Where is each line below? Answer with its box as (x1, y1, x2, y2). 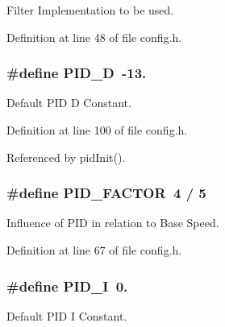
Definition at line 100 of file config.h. (6, 122, 188, 138)
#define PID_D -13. (6, 63, 147, 83)
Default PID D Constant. (6, 94, 131, 111)
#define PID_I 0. (6, 275, 128, 296)
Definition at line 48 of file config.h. (6, 28, 182, 45)
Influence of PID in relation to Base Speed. (6, 214, 219, 231)
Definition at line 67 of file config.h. (6, 242, 182, 258)
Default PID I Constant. (6, 307, 127, 324)
